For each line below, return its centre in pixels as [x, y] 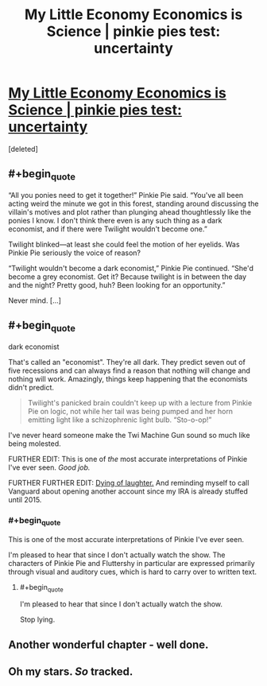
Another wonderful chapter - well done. [108, 644]
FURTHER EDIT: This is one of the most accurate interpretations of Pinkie [128, 459]
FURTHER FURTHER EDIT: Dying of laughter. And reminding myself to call [129, 483]
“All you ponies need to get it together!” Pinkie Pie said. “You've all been [126, 195]
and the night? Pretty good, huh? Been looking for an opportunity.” [117, 285]
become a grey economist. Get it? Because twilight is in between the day [128, 277]
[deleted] [23, 149]
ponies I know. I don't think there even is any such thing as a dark [115, 220]
